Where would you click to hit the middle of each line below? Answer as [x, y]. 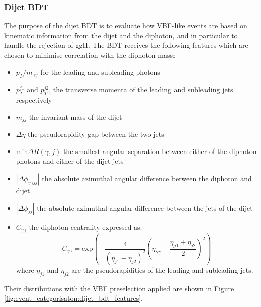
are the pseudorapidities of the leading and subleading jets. [162, 270]
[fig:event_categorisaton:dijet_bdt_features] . [74, 298]
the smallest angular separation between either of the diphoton [160, 151]
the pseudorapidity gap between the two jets [96, 134]
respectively [34, 100]
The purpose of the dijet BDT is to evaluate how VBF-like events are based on [126, 25]
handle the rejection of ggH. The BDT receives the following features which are [126, 45]
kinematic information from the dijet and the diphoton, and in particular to [121, 35]
